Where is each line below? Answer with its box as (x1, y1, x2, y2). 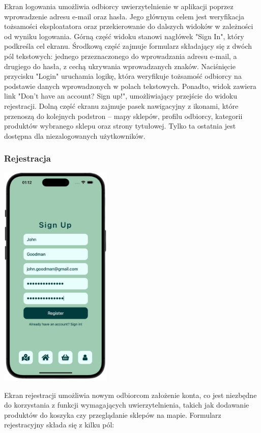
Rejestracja (4, 152, 51, 165)
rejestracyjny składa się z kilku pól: (4, 419, 114, 430)
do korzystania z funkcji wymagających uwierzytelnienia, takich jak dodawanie (4, 399, 249, 410)
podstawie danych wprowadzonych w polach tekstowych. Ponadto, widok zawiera (4, 80, 256, 91)
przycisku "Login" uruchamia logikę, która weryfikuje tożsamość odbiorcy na (4, 71, 242, 81)
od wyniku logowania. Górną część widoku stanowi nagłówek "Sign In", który (4, 30, 244, 41)
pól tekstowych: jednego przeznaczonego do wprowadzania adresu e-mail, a (4, 50, 237, 61)
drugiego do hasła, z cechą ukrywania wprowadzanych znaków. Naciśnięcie (4, 60, 236, 71)
